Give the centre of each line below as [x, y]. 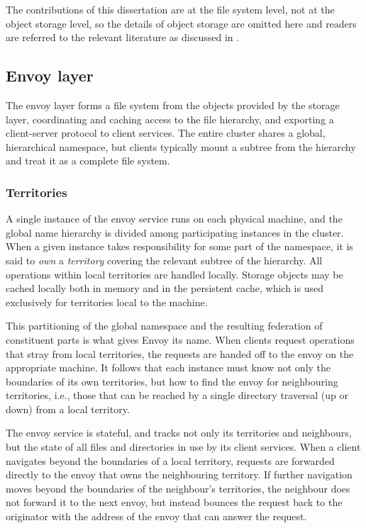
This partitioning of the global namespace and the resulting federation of [164, 326]
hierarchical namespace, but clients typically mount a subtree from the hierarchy [181, 146]
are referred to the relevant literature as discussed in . [123, 37]
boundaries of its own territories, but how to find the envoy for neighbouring [172, 381]
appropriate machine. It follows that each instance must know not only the [168, 367]
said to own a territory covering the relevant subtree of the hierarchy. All [164, 260]
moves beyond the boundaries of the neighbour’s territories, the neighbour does [178, 488]
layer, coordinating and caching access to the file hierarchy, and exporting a [170, 119]
